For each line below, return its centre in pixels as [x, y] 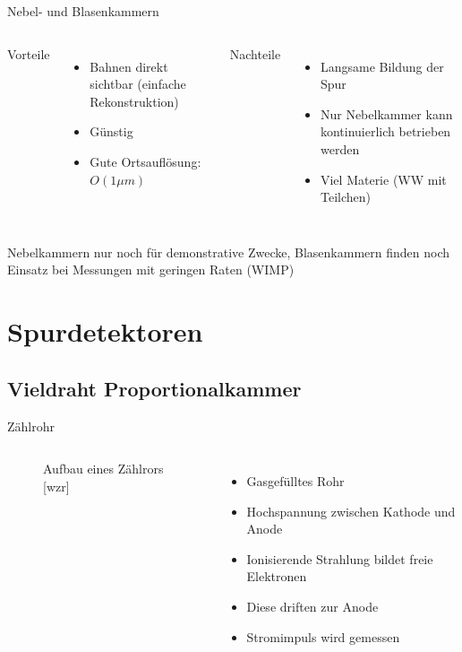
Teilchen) [345, 197]
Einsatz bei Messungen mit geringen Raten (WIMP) [151, 269]
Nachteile [255, 53]
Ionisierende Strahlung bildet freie [340, 558]
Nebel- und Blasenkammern [83, 11]
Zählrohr [31, 426]
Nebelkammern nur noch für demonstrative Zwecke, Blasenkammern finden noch [229, 252]
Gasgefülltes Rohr [295, 481]
